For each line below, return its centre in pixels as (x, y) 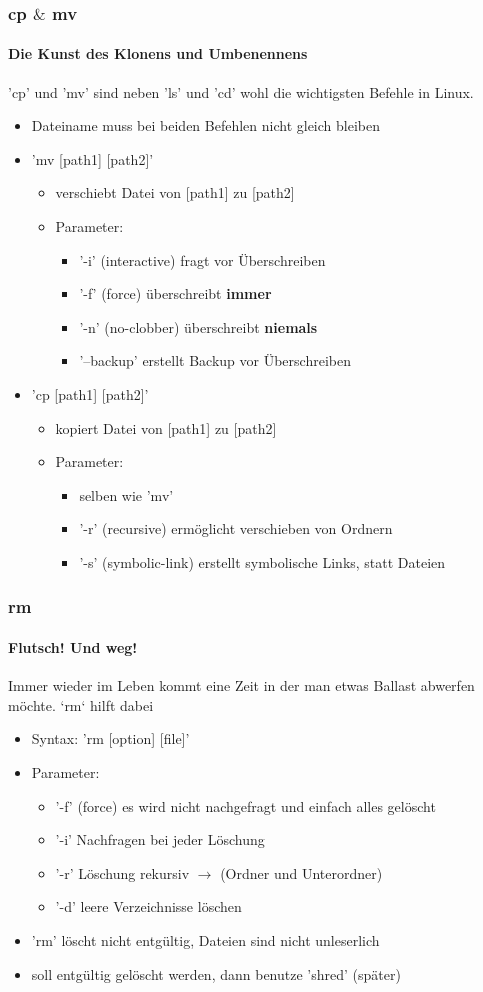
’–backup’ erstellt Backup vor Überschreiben (215, 360)
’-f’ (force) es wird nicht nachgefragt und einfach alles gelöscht (245, 805)
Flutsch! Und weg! (73, 646)
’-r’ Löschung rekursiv (122, 872)
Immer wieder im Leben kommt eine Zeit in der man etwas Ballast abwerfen (241, 685)
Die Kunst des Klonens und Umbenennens (158, 53)
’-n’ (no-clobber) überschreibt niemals (198, 326)
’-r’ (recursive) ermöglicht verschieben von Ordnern (236, 528)
